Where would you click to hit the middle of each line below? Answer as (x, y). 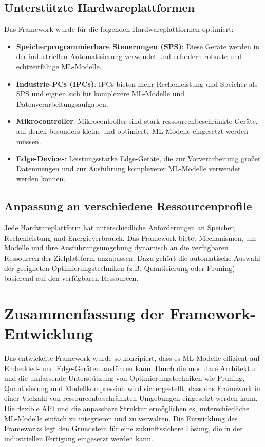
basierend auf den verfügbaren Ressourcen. (71, 278)
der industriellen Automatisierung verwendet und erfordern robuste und (129, 56)
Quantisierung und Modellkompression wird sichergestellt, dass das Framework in (132, 388)
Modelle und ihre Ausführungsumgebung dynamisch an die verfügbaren (116, 248)
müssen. (29, 141)
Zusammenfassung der (84, 313)
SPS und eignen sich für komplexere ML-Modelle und (100, 94)
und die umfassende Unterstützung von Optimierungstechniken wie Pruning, (125, 378)
